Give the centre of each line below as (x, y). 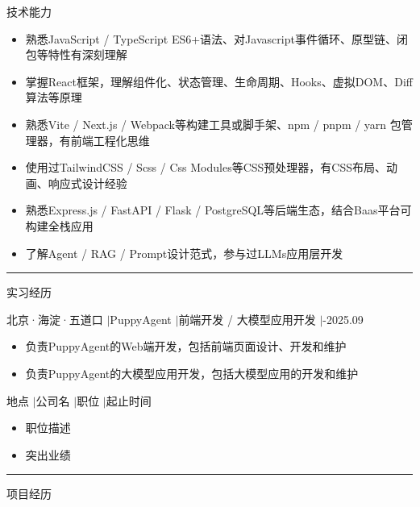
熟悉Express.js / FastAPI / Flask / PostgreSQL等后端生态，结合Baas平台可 (218, 210)
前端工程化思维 (110, 140)
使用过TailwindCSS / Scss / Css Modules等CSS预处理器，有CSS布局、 (206, 167)
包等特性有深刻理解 (76, 54)
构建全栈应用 (59, 225)
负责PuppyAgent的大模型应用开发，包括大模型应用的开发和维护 (192, 373)
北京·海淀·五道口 (55, 319)
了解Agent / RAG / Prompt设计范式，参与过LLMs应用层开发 (184, 253)
